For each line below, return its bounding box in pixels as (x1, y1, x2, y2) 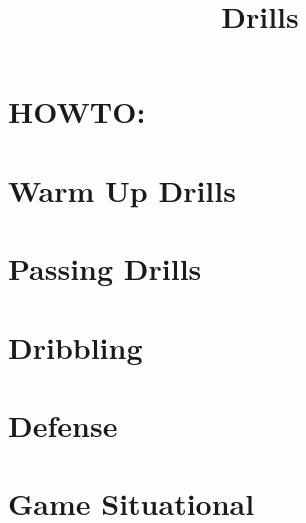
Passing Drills (8, 248, 202, 289)
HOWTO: (8, 91, 146, 132)
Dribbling (8, 326, 143, 367)
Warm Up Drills (8, 169, 236, 210)
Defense (8, 404, 118, 445)
